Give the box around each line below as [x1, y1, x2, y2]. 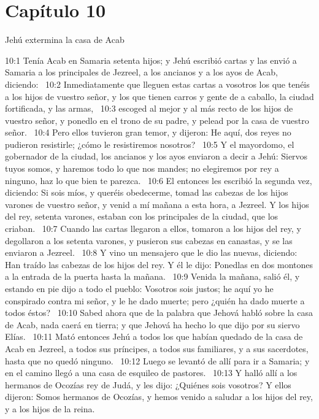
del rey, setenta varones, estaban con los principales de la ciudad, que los [5, 210, 279, 223]
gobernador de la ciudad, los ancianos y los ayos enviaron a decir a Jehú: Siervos [5, 150, 308, 163]
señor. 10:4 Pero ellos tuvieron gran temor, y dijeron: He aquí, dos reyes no [5, 126, 291, 139]
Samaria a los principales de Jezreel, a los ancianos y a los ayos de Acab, [5, 66, 278, 79]
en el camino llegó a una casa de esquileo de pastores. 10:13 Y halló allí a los [5, 366, 298, 379]
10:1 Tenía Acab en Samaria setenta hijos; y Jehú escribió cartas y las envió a [5, 53, 297, 66]
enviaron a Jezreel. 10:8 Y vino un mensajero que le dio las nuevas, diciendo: [5, 246, 298, 259]
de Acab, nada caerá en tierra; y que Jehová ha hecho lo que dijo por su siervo [5, 318, 300, 331]
